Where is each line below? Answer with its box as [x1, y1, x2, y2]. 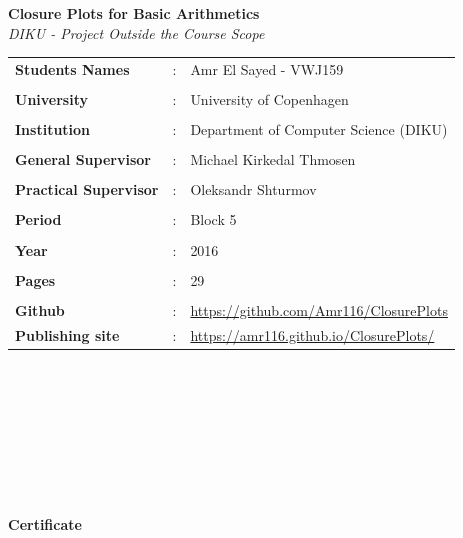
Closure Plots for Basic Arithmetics [8, 3, 260, 23]
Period [15, 209, 62, 230]
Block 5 [190, 209, 237, 230]
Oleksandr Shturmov [190, 179, 317, 200]
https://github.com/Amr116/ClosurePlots [190, 299, 448, 320]
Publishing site [15, 324, 120, 345]
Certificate [8, 513, 82, 534]
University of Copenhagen [190, 89, 349, 110]
